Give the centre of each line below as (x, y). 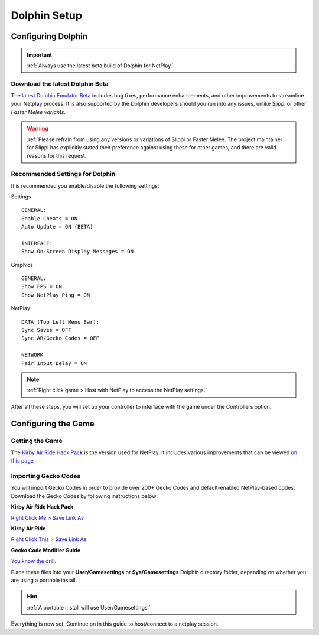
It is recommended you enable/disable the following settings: (85, 185)
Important (40, 55)
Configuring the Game (53, 423)
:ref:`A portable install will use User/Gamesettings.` (89, 607)
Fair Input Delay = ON (54, 363)
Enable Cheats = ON (50, 218)
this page (22, 461)
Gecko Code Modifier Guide (46, 550)
